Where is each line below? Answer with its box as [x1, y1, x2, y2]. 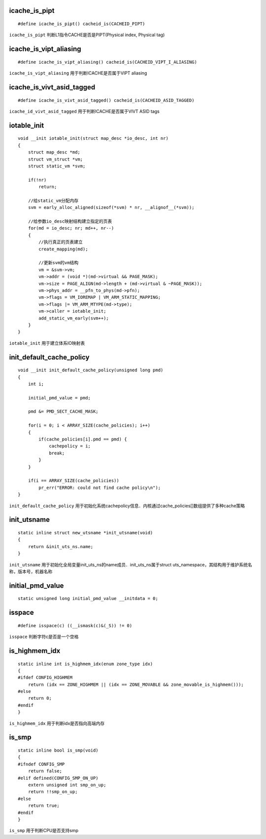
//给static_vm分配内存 [28, 198, 79, 203]
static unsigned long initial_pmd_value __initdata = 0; [18, 596, 159, 601]
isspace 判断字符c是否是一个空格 [9, 634, 79, 639]
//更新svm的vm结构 [38, 260, 79, 266]
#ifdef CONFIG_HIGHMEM [18, 675, 73, 680]
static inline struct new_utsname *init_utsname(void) [18, 530, 153, 535]
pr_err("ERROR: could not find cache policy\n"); [38, 484, 161, 490]
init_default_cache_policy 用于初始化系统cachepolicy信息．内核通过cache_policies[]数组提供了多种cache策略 [9, 503, 245, 509]
